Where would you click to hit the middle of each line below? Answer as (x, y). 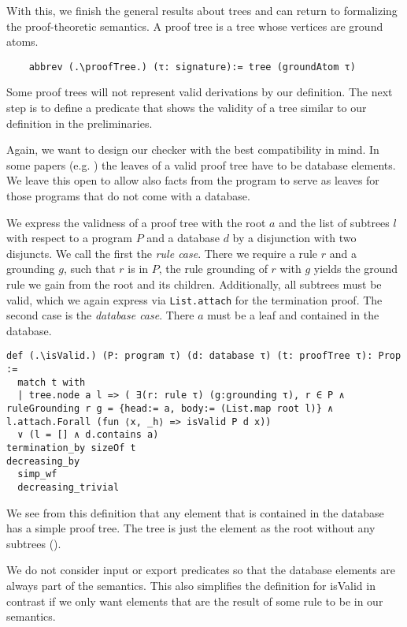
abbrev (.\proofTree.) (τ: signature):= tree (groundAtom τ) (192, 67)
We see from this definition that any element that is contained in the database (195, 512)
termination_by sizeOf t (71, 448)
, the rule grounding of (213, 269)
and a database (183, 238)
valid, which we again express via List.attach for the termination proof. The (194, 299)
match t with (52, 382)
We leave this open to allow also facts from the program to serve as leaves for (193, 180)
